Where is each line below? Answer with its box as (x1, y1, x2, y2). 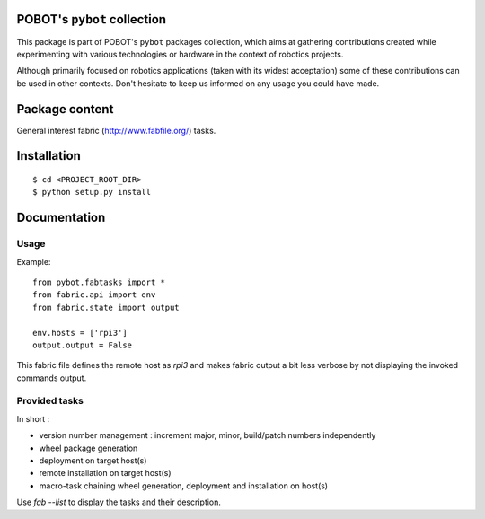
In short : (16, 413, 50, 424)
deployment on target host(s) (39, 454, 147, 466)
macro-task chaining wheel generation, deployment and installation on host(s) (39, 480, 328, 491)
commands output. (16, 373, 87, 383)
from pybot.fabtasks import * (32, 277, 166, 287)
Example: (16, 256, 51, 267)
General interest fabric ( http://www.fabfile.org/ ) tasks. (16, 125, 216, 136)
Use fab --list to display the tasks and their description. (16, 497, 222, 507)
